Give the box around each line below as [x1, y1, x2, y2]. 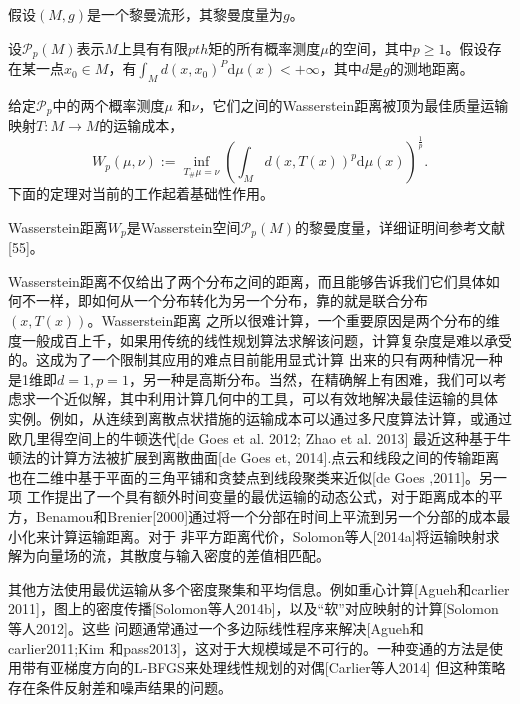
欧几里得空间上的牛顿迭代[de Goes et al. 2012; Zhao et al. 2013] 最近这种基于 [8, 427, 497, 448]
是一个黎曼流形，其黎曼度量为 [86, 4, 283, 24]
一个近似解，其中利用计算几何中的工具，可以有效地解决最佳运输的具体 [35, 388, 498, 409]
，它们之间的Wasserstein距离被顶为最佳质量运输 [198, 94, 509, 115]
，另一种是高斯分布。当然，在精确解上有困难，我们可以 [128, 368, 493, 389]
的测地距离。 [389, 58, 474, 79]
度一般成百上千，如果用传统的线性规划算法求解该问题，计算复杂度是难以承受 [8, 329, 512, 350]
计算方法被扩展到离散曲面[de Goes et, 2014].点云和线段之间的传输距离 [49, 447, 500, 468]
